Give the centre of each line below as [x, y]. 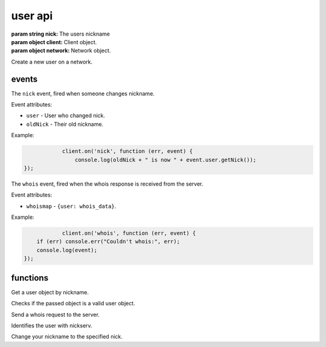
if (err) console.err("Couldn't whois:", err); [108, 242]
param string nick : [35, 34]
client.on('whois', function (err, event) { [129, 233]
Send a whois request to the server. [55, 314]
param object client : [37, 42]
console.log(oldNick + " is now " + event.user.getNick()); [165, 160]
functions [30, 278]
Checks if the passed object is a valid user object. [73, 303]
